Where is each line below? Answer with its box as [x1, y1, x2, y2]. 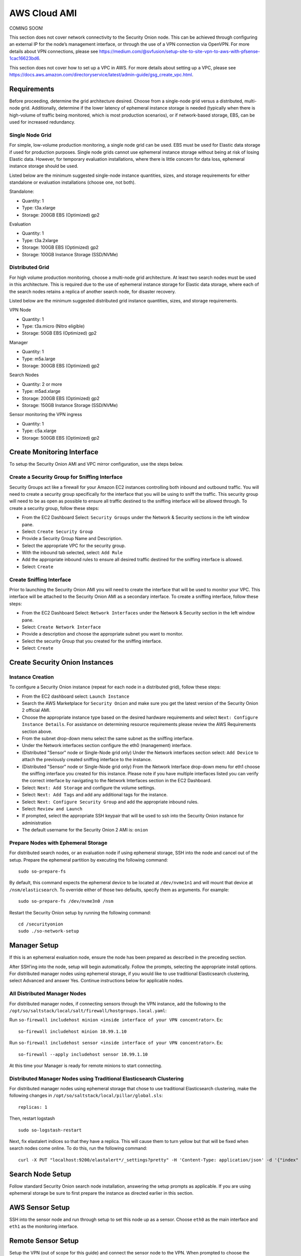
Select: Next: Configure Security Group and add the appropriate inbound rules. [22, 799, 199, 805]
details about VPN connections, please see [9, 48, 98, 54]
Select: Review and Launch [22, 805, 83, 811]
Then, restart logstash [9, 1115, 55, 1121]
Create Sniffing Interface [9, 576, 71, 583]
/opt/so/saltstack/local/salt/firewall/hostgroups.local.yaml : [9, 1007, 167, 1013]
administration [22, 819, 52, 826]
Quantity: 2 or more [22, 381, 62, 387]
